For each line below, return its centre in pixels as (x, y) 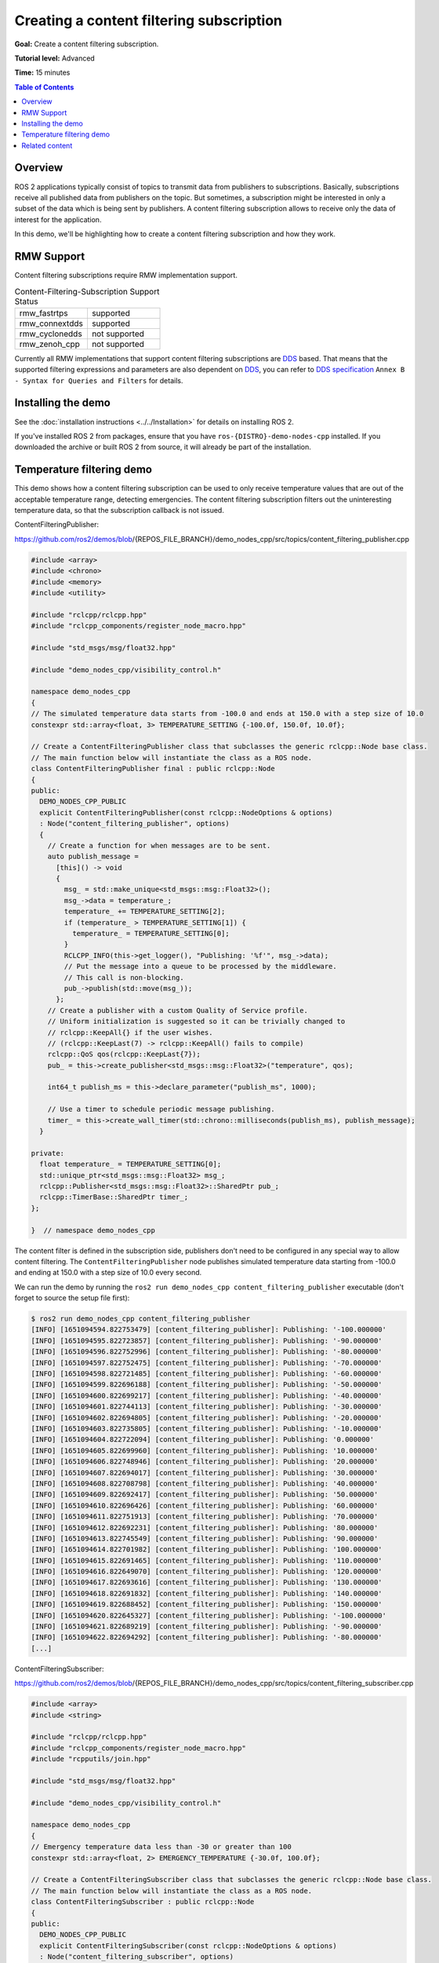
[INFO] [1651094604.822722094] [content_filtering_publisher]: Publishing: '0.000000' (203, 1440)
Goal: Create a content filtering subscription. (87, 44)
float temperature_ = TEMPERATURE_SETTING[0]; (131, 1164)
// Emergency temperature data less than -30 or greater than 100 (161, 1847)
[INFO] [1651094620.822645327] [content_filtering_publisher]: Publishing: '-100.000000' (209, 1615)
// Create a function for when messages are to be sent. (159, 845)
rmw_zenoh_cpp (49, 344)
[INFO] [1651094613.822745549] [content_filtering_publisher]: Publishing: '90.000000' (205, 1538)
